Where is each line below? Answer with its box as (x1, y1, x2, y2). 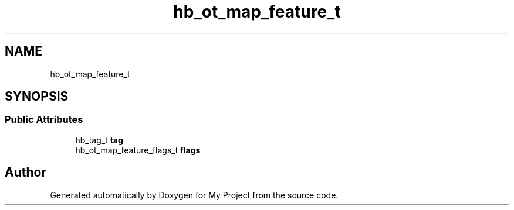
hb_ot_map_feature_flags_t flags (75, 144, 201, 155)
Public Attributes (5, 113, 83, 126)
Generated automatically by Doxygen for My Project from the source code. (50, 190, 339, 200)
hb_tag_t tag (75, 135, 123, 145)
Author (5, 165, 46, 180)
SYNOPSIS (5, 89, 69, 104)
